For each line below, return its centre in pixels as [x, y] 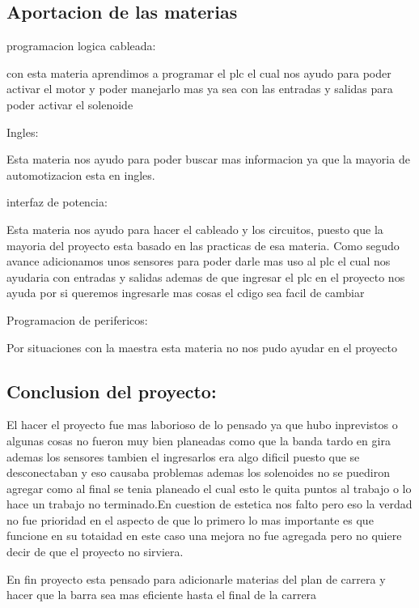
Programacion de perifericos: [77, 319]
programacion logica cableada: [81, 46]
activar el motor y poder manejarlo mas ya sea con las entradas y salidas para [200, 89]
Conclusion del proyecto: [112, 391]
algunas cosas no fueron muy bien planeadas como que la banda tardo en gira [199, 440]
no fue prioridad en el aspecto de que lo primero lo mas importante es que [190, 519]
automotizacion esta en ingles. [81, 174]
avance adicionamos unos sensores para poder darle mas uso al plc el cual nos [199, 261]
